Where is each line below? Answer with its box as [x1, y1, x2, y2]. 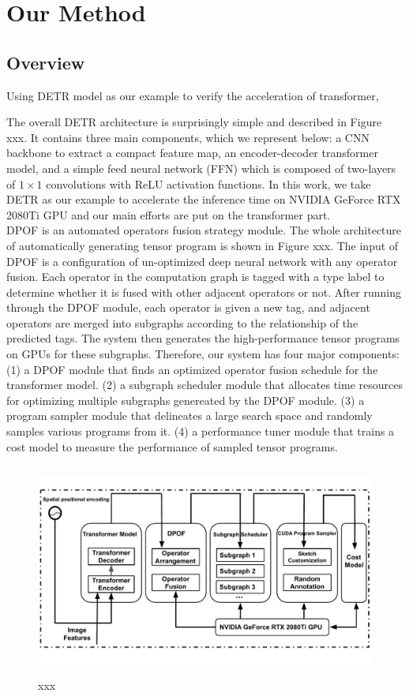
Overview [6, 50, 85, 74]
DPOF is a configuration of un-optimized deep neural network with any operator [6, 253, 398, 269]
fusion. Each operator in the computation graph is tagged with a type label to [6, 268, 385, 285]
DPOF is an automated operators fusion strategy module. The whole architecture [6, 222, 402, 238]
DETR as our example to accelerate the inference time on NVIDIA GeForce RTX [6, 191, 401, 208]
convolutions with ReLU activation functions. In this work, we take [46, 175, 371, 192]
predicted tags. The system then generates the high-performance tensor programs [6, 330, 400, 346]
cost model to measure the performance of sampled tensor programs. [6, 438, 338, 455]
